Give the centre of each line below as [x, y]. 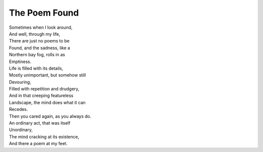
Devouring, [20, 82]
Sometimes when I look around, [41, 27]
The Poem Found [44, 13]
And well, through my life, [35, 34]
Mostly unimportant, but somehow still [47, 75]
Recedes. [19, 109]
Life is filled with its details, [36, 68]
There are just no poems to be [39, 41]
